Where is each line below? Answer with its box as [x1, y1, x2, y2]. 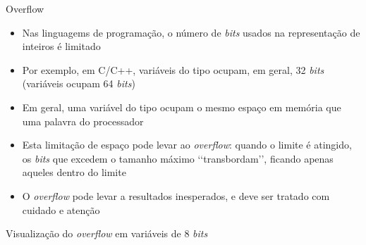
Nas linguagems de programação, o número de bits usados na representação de [22, 25, 360, 39]
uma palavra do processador [22, 113, 144, 128]
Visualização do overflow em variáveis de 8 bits [6, 226, 208, 241]
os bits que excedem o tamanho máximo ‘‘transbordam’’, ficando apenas [22, 151, 334, 165]
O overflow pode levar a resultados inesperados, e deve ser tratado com [22, 188, 330, 203]
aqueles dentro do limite [22, 165, 126, 180]
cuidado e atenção [22, 202, 100, 217]
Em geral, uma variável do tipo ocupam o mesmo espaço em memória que [22, 99, 341, 114]
